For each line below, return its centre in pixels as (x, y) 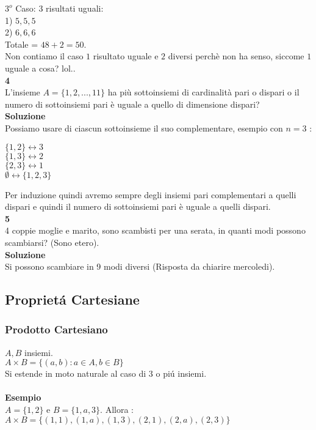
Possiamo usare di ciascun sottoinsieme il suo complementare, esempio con (144, 128)
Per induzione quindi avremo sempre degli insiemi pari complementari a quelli (151, 194)
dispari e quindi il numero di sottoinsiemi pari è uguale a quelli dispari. (138, 206)
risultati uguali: (75, 8)
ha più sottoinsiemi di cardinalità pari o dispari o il (203, 92)
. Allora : (117, 410)
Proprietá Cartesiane (72, 299)
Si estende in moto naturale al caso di (76, 373)
